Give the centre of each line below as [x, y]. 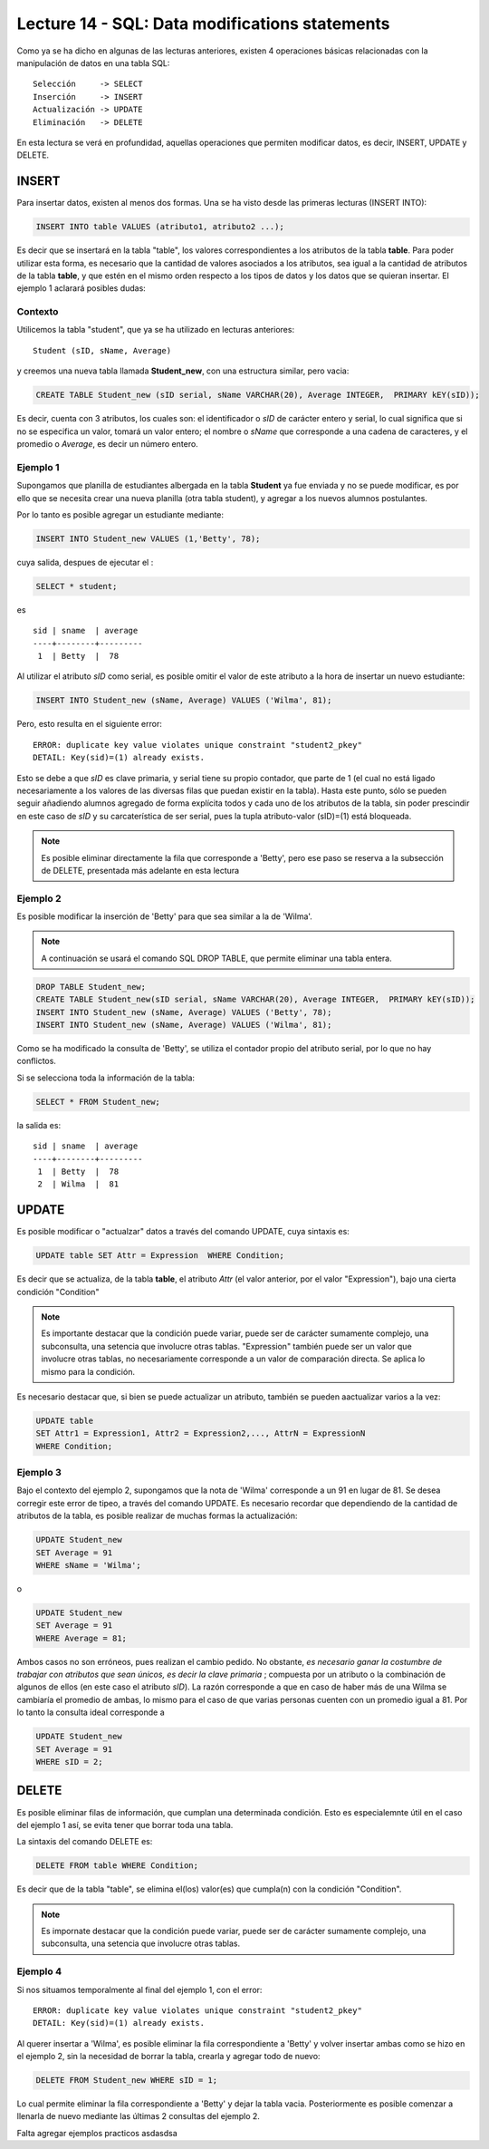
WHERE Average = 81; [81, 1638]
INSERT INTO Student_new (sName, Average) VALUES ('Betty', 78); [184, 1012]
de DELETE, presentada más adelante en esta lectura [140, 870]
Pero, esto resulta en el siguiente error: [89, 724]
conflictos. [36, 1061]
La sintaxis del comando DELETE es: [85, 1842]
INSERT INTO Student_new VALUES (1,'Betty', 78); [148, 538]
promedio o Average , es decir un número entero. [107, 444]
